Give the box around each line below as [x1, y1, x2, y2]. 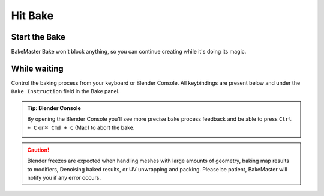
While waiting [11, 63, 64, 73]
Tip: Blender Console [27, 104, 81, 111]
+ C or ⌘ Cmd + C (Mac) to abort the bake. [27, 124, 135, 131]
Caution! [27, 146, 50, 153]
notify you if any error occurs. [27, 174, 101, 182]
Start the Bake [11, 32, 65, 42]
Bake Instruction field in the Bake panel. [11, 88, 120, 95]
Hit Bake [11, 9, 54, 22]
